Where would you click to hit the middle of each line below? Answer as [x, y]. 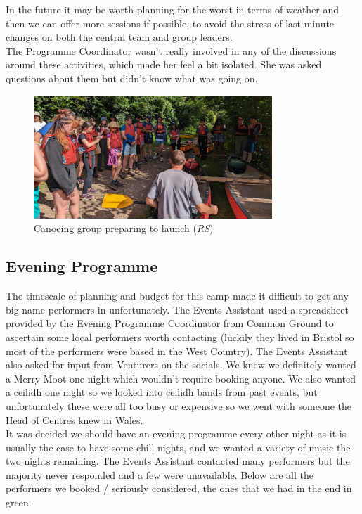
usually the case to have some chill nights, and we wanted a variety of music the [178, 447]
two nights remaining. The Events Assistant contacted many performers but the [178, 461]
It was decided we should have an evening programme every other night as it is [176, 433]
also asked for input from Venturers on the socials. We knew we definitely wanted [181, 365]
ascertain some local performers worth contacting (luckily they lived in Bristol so [180, 336]
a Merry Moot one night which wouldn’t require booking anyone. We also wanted [181, 378]
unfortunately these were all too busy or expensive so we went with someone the [179, 405]
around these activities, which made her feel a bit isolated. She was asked [164, 64]
